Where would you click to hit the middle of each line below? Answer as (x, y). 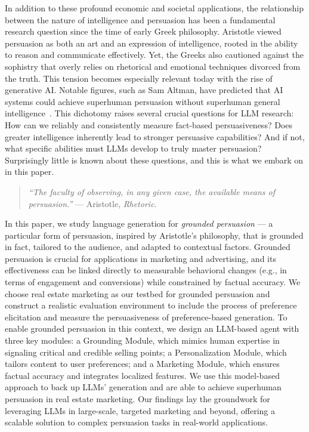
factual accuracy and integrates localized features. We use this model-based (142, 375)
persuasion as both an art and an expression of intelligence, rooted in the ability (152, 43)
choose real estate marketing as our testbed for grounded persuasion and (137, 293)
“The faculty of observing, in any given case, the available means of (152, 191)
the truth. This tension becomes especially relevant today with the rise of (139, 78)
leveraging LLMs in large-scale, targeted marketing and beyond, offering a (140, 410)
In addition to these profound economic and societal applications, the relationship (154, 8)
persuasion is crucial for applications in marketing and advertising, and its (140, 258)
